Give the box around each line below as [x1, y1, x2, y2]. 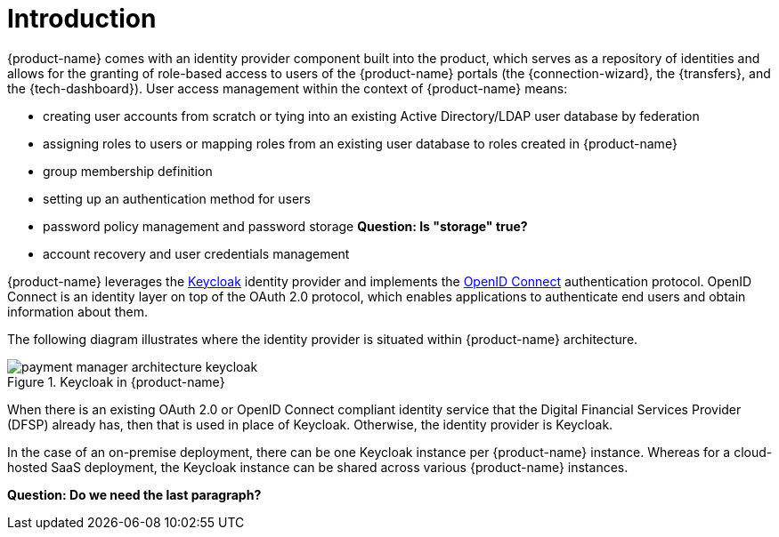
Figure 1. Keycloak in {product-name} [7, 373, 225, 389]
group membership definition [43, 163, 213, 179]
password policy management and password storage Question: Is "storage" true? [43, 218, 528, 234]
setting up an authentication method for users [43, 190, 311, 206]
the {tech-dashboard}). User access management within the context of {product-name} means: [7, 80, 568, 96]
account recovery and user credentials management [43, 245, 350, 261]
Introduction [7, 4, 157, 34]
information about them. [7, 303, 148, 319]
